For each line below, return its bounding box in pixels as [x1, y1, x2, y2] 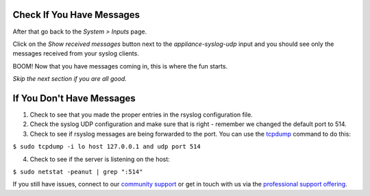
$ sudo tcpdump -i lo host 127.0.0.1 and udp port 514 [12, 143, 201, 151]
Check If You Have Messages [12, 9, 140, 21]
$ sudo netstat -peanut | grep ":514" [12, 168, 143, 175]
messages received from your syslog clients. [12, 49, 140, 58]
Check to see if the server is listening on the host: [29, 155, 171, 163]
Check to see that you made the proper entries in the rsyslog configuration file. [29, 110, 253, 119]
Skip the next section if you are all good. [12, 75, 127, 83]
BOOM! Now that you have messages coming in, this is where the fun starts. [12, 62, 228, 70]
